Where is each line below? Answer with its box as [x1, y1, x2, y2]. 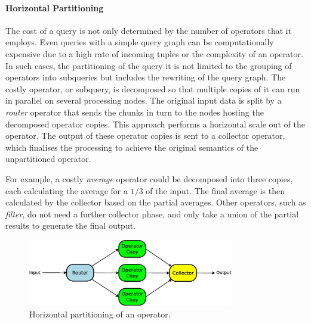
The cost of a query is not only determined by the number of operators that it [5, 24, 292, 36]
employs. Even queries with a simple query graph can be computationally [5, 36, 274, 48]
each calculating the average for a [5, 184, 128, 197]
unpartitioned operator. [5, 152, 91, 165]
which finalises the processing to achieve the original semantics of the [5, 141, 258, 153]
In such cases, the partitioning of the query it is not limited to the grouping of [5, 59, 292, 71]
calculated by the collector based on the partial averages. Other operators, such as [5, 196, 306, 208]
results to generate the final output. [5, 219, 136, 232]
